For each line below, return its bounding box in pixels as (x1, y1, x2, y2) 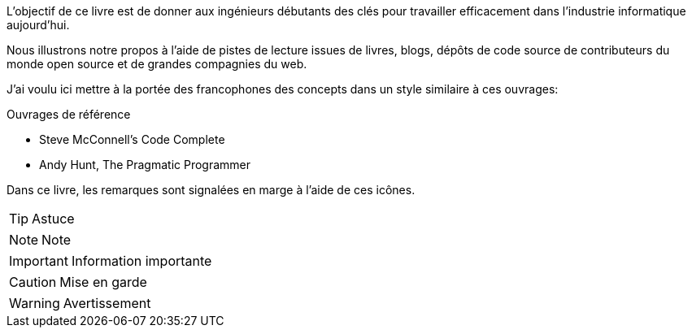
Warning (9, 295, 60, 311)
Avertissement (63, 295, 151, 311)
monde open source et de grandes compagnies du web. (7, 57, 307, 71)
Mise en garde (59, 274, 147, 290)
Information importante (71, 253, 212, 269)
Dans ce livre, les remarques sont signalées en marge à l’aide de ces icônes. (7, 183, 416, 197)
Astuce (32, 210, 75, 227)
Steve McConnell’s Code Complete (39, 132, 225, 146)
